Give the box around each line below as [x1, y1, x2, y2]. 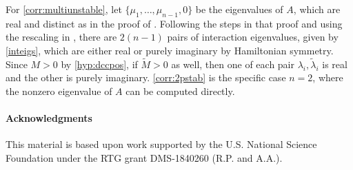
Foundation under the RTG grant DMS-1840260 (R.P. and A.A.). [6, 150, 283, 164]
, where [312, 70, 343, 85]
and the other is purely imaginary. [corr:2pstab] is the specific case [6, 70, 286, 85]
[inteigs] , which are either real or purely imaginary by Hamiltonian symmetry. [6, 43, 334, 57]
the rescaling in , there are [6, 30, 117, 44]
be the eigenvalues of [195, 2, 283, 16]
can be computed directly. [125, 83, 235, 98]
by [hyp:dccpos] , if [61, 56, 138, 71]
